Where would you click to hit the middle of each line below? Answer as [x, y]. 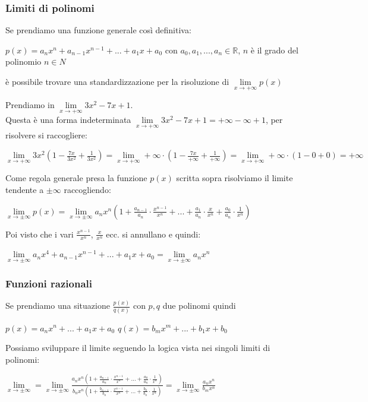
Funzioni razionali [49, 283]
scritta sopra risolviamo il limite [235, 178]
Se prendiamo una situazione [58, 306]
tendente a [25, 190]
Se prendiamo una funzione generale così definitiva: [98, 30]
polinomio [23, 61]
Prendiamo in [30, 105]
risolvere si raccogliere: [46, 134]
